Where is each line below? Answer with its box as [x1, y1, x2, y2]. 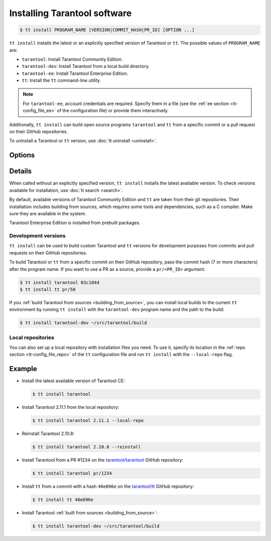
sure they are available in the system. [9, 210, 86, 216]
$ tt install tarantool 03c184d [20, 280, 100, 285]
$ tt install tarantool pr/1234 [32, 471, 112, 476]
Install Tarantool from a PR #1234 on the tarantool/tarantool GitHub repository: [22, 457, 184, 463]
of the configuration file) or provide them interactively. [57, 108, 169, 114]
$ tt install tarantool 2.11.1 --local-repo [32, 418, 144, 423]
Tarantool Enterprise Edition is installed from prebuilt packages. [9, 220, 141, 226]
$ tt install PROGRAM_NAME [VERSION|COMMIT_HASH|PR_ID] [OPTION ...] [20, 27, 195, 33]
